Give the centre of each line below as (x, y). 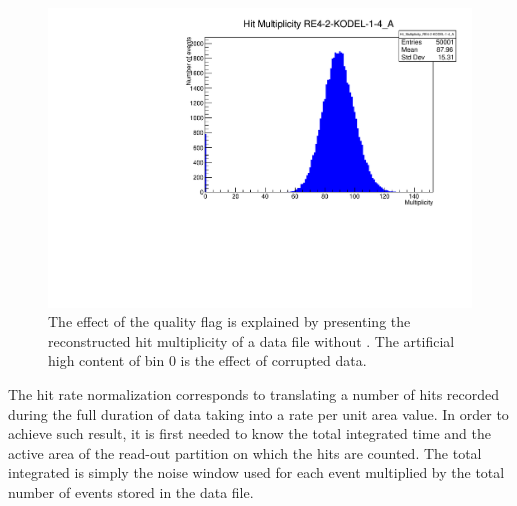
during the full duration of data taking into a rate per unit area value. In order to (258, 413)
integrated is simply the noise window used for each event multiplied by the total (256, 472)
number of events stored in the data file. (131, 492)
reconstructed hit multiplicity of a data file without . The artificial (251, 340)
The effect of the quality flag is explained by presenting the (229, 321)
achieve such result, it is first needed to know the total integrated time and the (249, 433)
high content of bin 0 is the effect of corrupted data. (207, 360)
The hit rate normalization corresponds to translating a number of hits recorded (254, 394)
